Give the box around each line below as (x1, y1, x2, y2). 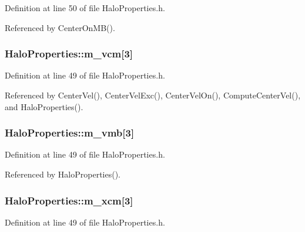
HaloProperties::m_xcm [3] (5, 193, 133, 207)
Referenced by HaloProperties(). (5, 168, 120, 180)
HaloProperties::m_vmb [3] (5, 125, 135, 140)
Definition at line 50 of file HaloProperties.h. (5, 2, 165, 13)
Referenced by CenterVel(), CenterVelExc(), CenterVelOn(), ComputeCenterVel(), (5, 89, 301, 101)
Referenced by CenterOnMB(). (5, 21, 115, 33)
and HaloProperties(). (5, 100, 83, 112)
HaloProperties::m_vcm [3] (5, 46, 133, 61)
